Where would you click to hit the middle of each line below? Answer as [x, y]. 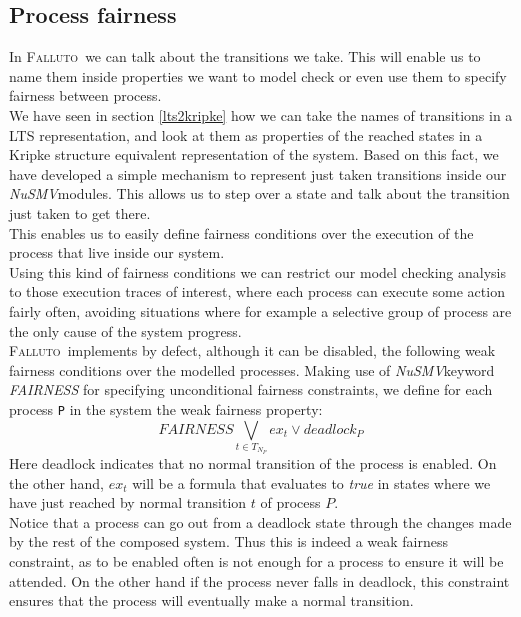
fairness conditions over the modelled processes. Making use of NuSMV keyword [252, 369]
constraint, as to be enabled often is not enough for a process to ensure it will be [256, 560]
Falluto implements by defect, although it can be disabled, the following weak [252, 350]
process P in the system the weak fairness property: [166, 408]
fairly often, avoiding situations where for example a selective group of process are [260, 310]
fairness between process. [85, 95]
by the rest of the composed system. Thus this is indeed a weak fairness [228, 541]
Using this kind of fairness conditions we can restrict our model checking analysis [257, 271]
